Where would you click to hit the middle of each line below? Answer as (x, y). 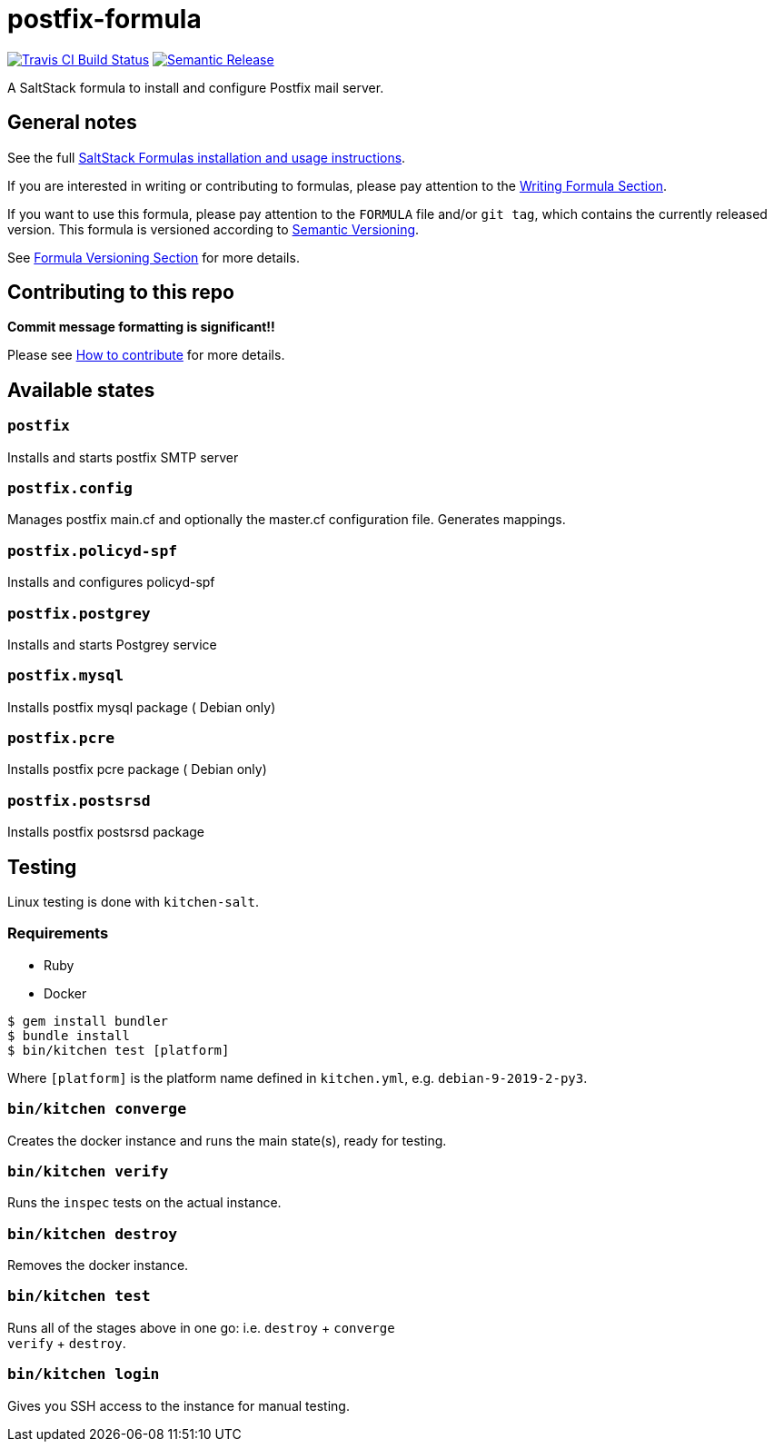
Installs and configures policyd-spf (111, 582)
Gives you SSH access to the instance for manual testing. (179, 1405)
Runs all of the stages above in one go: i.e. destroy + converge (201, 1327)
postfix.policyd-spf (93, 551)
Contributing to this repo (121, 293)
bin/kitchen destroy (93, 1234)
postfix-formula (104, 19)
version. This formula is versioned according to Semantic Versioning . (213, 229)
